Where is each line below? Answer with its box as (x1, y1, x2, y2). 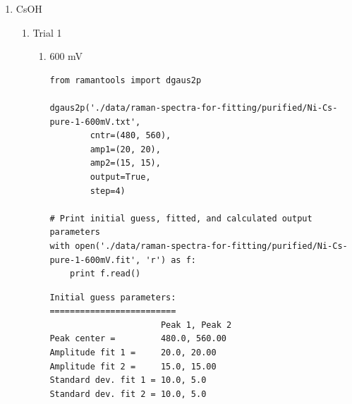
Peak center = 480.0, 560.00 (49, 333, 226, 344)
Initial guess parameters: (49, 292, 176, 302)
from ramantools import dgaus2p (49, 75, 202, 85)
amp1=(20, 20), (90, 144, 161, 154)
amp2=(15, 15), (90, 158, 161, 169)
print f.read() (70, 269, 141, 279)
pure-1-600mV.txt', (49, 116, 141, 127)
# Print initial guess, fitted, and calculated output (49, 213, 312, 224)
